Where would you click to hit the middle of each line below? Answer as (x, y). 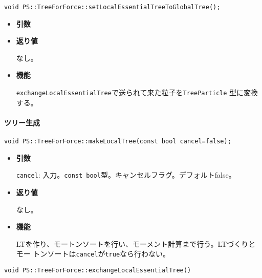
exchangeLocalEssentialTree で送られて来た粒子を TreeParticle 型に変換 (137, 92)
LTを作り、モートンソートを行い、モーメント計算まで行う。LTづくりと (136, 243)
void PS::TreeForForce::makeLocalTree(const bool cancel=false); (118, 142)
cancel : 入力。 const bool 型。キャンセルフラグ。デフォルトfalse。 (126, 175)
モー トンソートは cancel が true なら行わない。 (93, 254)
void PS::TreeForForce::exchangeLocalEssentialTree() (98, 271)
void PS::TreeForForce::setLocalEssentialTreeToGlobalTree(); (112, 7)
